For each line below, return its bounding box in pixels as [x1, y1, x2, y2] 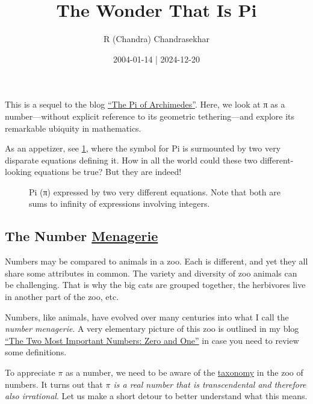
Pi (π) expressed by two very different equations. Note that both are [29, 185, 280, 198]
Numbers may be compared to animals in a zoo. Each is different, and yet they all [5, 255, 308, 268]
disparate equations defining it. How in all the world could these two [5, 153, 258, 166]
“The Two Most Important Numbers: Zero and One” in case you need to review [5, 334, 299, 346]
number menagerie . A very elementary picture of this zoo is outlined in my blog [5, 322, 299, 335]
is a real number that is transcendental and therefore [113, 378, 306, 390]
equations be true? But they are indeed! [34, 165, 182, 178]
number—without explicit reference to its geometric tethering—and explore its [5, 109, 295, 122]
